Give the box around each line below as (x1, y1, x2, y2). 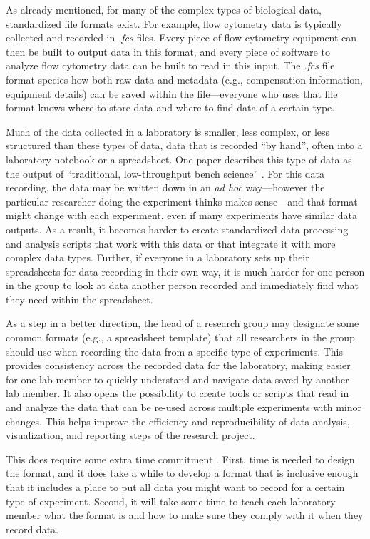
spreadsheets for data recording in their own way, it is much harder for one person (6, 263, 365, 278)
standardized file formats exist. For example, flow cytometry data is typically (6, 16, 342, 31)
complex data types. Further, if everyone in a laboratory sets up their (6, 250, 309, 265)
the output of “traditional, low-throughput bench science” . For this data (6, 166, 324, 181)
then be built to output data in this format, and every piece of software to (6, 44, 330, 59)
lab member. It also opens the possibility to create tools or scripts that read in (6, 386, 349, 401)
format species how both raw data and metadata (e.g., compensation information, (6, 71, 363, 86)
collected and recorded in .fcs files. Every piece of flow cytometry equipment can (6, 30, 357, 45)
